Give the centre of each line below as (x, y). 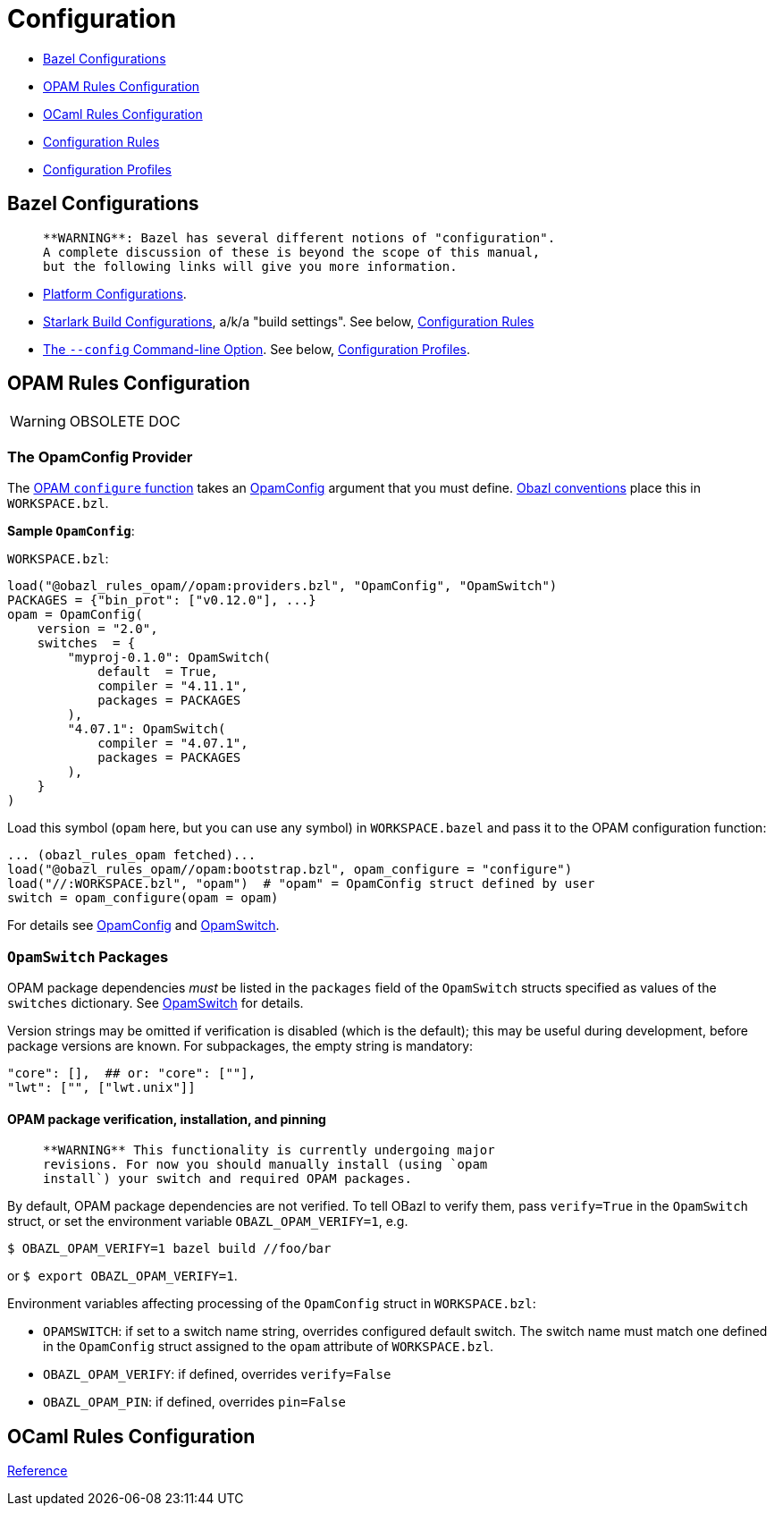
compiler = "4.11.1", (173, 686)
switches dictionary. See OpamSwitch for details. (156, 1002)
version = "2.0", (97, 629)
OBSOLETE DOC (125, 422)
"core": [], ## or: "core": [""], (132, 1073)
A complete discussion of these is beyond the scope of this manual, (292, 252)
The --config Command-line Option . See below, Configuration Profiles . (257, 349)
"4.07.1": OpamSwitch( (147, 729)
